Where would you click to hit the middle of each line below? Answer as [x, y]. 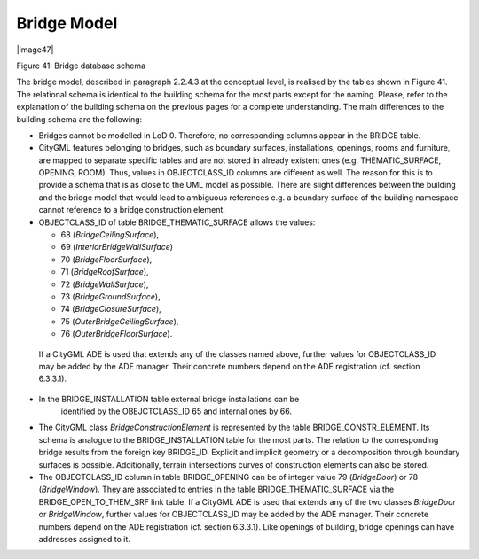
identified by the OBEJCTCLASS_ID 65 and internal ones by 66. [177, 411]
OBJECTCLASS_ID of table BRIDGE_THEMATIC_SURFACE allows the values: [177, 222]
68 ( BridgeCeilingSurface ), [110, 235]
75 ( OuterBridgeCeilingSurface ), [120, 321]
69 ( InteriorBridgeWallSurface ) [117, 247]
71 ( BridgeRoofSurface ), [105, 272]
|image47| [35, 50]
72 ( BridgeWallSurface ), [105, 284]
